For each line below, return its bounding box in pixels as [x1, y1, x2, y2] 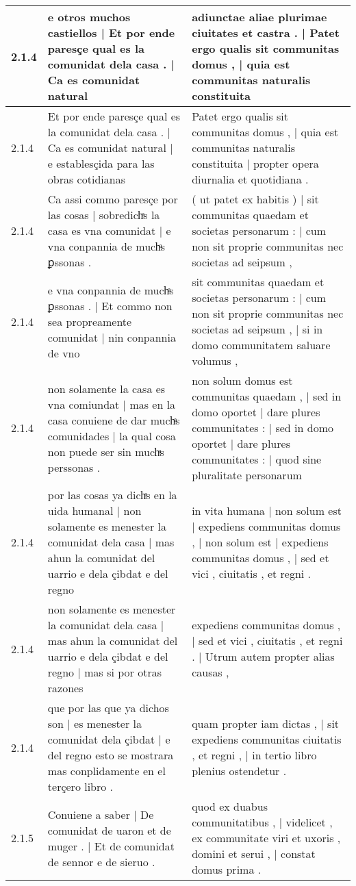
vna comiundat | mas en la [47, 396, 176, 412]
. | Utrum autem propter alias [192, 648, 335, 664]
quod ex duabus [192, 798, 268, 814]
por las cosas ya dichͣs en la [47, 487, 177, 503]
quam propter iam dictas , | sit [192, 716, 340, 731]
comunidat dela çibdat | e [47, 731, 170, 747]
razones [47, 680, 84, 696]
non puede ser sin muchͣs [47, 443, 164, 459]
